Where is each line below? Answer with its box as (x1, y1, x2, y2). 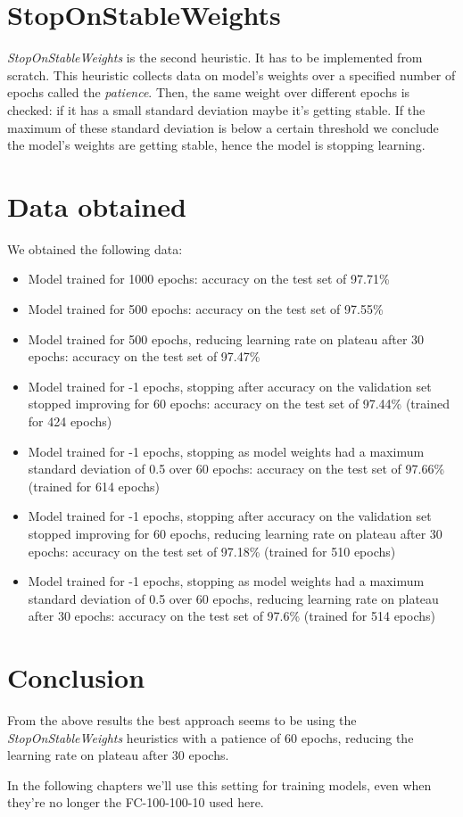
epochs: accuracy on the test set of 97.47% (28, 347, 260, 366)
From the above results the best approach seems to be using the (7, 711, 357, 730)
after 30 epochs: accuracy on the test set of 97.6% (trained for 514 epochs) (28, 607, 435, 625)
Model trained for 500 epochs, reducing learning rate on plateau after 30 (28, 329, 425, 348)
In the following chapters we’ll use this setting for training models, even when (7, 775, 432, 794)
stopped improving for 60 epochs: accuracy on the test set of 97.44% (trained (28, 394, 450, 413)
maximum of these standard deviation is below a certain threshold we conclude (7, 118, 439, 136)
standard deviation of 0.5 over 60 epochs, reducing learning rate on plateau (28, 589, 439, 607)
